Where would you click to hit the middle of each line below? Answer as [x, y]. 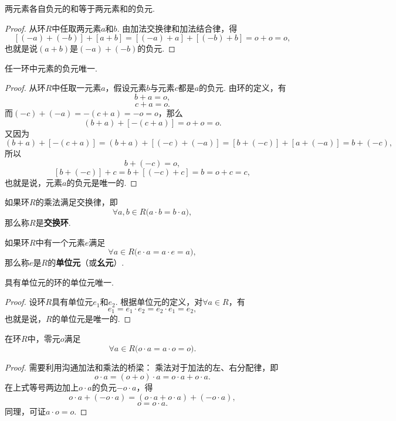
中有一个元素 [60, 242]
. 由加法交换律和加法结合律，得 [177, 28]
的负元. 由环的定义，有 [243, 88]
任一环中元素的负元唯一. [51, 68]
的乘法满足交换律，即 [77, 202]
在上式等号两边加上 [42, 387]
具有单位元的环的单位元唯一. [59, 282]
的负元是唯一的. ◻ [102, 182]
